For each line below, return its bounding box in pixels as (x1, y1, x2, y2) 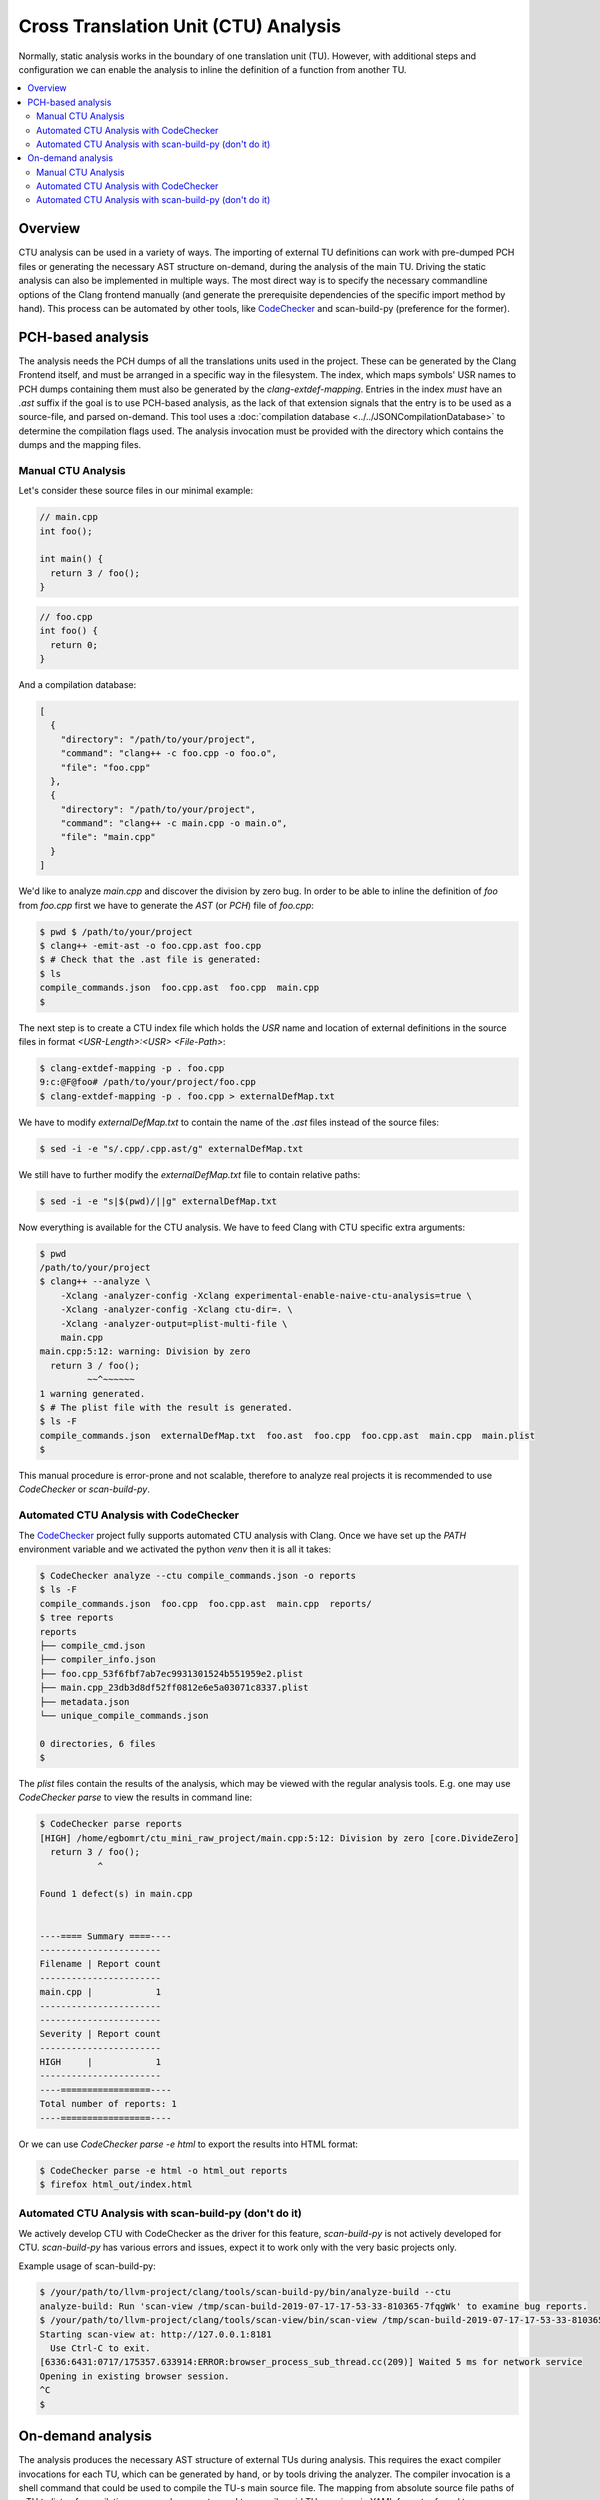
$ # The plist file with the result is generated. (39, 1401, 294, 1413)
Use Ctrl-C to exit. (50, 2343, 151, 2354)
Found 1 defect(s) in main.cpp (39, 1888, 194, 1900)
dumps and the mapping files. (18, 439, 142, 451)
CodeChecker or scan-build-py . (18, 1483, 150, 1495)
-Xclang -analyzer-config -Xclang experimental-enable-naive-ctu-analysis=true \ (60, 1290, 472, 1301)
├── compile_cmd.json (39, 1640, 146, 1651)
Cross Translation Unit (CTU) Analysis (18, 15, 342, 37)
